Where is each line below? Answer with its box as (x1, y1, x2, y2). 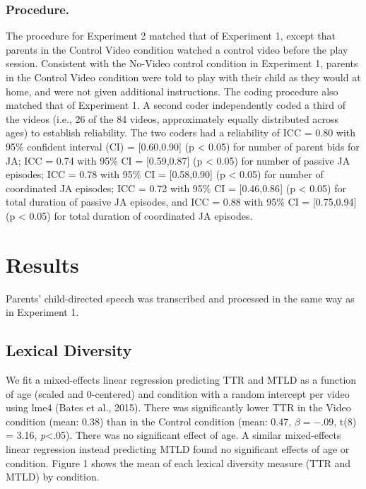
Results (6, 249, 79, 278)
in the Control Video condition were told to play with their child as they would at (6, 70, 361, 84)
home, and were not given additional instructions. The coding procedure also (6, 83, 338, 98)
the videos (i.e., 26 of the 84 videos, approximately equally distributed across (6, 111, 339, 126)
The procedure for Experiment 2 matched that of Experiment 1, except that (6, 28, 336, 43)
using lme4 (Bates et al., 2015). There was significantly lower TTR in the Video (6, 400, 351, 415)
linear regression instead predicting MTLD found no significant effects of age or (6, 442, 350, 456)
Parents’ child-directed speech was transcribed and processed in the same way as (6, 290, 355, 305)
